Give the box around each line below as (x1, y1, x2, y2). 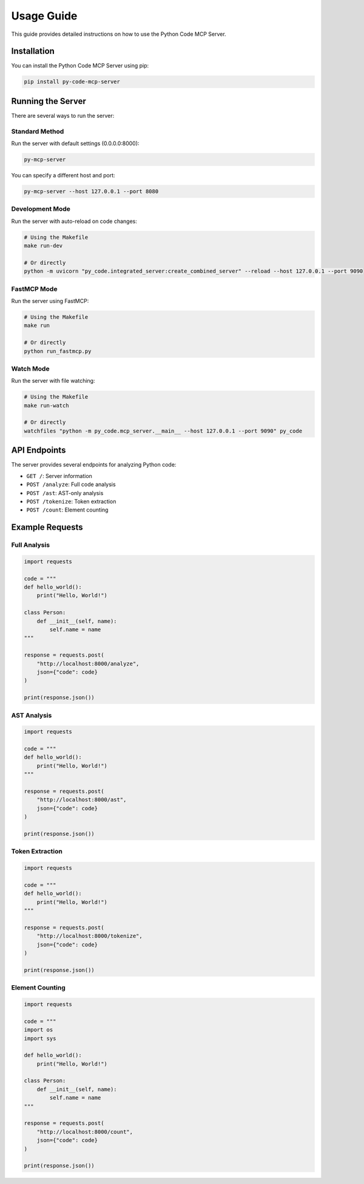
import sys (24, 1035, 56, 1042)
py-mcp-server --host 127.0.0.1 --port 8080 (24, 188, 159, 195)
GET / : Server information (26, 472, 92, 479)
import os (24, 1027, 53, 1033)
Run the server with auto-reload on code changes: (11, 217, 138, 225)
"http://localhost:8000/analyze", (36, 660, 140, 667)
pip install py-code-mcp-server (24, 78, 121, 85)
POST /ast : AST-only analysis (26, 489, 104, 496)
